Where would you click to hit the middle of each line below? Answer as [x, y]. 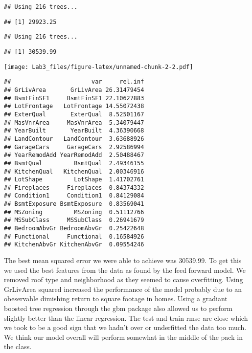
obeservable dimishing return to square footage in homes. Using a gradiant [116, 298]
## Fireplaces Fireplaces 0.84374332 [74, 188]
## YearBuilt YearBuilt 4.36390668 [74, 131]
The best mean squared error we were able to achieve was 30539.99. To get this [123, 260]
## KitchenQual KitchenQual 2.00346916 [74, 171]
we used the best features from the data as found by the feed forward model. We [125, 270]
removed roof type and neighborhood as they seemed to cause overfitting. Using [124, 279]
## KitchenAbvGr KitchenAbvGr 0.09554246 [74, 245]
